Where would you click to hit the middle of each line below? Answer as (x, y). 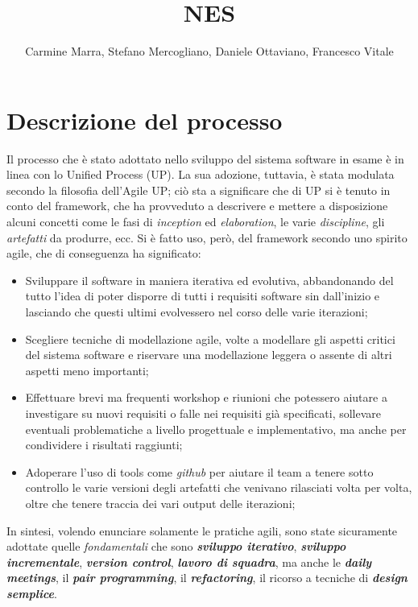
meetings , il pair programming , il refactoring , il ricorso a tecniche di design (207, 578)
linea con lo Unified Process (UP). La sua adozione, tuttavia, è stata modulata (201, 174)
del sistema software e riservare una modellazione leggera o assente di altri (209, 355)
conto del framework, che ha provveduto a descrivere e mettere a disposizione (197, 206)
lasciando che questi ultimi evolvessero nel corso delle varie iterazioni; (197, 312)
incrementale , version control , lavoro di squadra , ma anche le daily (189, 562)
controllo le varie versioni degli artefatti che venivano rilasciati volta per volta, (219, 487)
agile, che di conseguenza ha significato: (104, 253)
